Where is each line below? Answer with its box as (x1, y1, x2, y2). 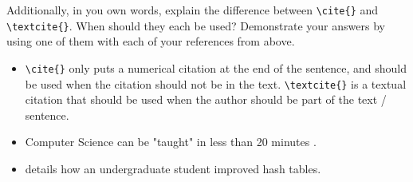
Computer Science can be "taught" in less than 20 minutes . (25, 133, 317, 150)
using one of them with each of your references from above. (6, 33, 295, 49)
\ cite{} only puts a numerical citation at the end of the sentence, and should (25, 59, 407, 76)
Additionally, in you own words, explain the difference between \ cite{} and (6, 2, 379, 18)
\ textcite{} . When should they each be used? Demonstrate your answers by (6, 17, 385, 34)
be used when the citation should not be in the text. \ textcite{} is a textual (25, 75, 407, 92)
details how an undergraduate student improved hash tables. (25, 160, 321, 176)
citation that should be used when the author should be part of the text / (25, 91, 387, 108)
